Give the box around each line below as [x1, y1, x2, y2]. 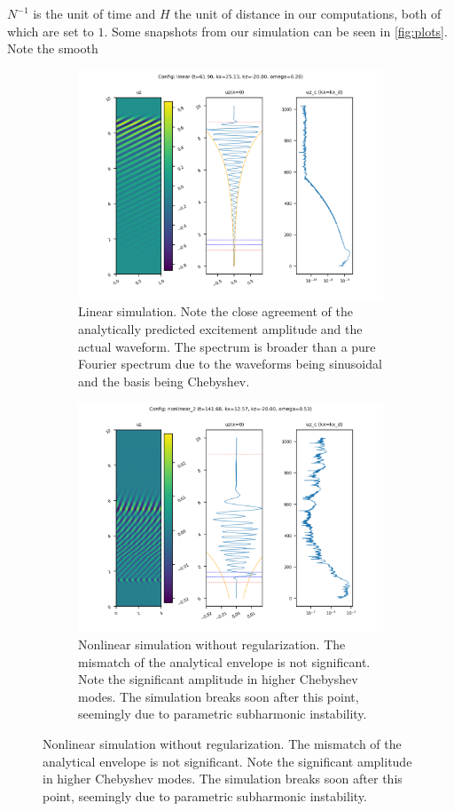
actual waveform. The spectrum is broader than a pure [78, 337, 376, 355]
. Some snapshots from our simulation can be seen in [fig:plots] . [104, 21, 448, 40]
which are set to [7, 21, 94, 40]
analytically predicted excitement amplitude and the [78, 319, 363, 338]
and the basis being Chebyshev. [78, 371, 250, 390]
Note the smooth [7, 39, 98, 58]
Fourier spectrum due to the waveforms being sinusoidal [78, 354, 382, 373]
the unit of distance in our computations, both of [174, 4, 442, 22]
